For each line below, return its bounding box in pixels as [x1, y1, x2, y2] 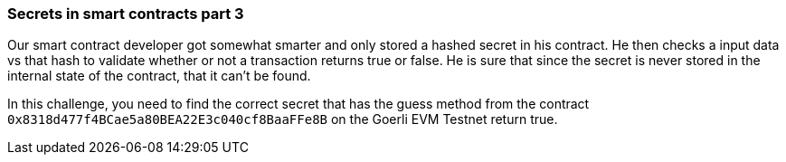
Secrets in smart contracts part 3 [7, 5, 244, 23]
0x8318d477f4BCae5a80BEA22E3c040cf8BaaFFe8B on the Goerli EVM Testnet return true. [7, 111, 558, 128]
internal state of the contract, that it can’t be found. [7, 68, 311, 84]
